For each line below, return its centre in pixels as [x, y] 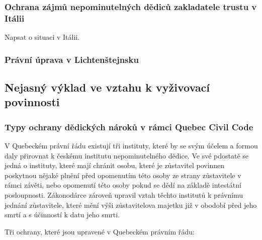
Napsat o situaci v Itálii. [42, 37]
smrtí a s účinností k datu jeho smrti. [62, 215]
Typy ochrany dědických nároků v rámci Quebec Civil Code [129, 127]
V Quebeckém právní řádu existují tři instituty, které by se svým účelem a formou [131, 145]
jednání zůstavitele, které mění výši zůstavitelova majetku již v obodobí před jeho [131, 205]
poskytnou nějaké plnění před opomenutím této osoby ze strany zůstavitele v [123, 175]
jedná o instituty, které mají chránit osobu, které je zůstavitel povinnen [115, 165]
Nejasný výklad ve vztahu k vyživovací [107, 87]
